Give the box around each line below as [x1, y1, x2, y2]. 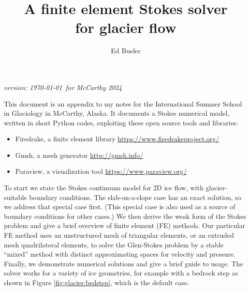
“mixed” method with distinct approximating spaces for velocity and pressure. [4, 249, 235, 259]
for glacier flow [75, 17, 176, 37]
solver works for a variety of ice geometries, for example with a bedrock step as [4, 268, 238, 278]
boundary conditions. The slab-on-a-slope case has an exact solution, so [29, 192, 241, 202]
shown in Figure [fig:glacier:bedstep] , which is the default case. [4, 277, 189, 287]
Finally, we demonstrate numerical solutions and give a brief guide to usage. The [4, 258, 243, 268]
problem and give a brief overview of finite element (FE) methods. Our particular [4, 220, 245, 230]
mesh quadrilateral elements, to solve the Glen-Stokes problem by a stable [4, 239, 224, 249]
